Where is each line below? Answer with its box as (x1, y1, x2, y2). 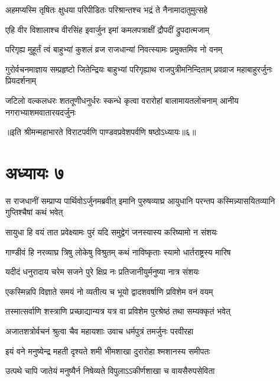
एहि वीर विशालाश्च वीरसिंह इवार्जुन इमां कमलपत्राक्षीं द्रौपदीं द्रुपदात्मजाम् (5, 23, 210, 35)
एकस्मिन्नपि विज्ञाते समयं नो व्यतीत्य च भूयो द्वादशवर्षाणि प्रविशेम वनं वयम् (5, 285, 213, 297)
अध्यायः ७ (5, 160, 64, 184)
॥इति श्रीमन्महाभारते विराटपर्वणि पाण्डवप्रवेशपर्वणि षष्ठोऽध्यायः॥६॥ (5, 126, 196, 138)
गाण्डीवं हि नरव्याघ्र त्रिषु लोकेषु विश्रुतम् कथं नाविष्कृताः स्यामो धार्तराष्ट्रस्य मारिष (5, 245, 231, 258)
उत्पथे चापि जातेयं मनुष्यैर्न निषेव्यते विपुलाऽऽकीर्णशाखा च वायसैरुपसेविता (5, 364, 215, 377)
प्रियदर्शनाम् (5, 74, 37, 87)
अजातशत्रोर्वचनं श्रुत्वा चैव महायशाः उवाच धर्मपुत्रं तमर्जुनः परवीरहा (5, 325, 194, 337)
